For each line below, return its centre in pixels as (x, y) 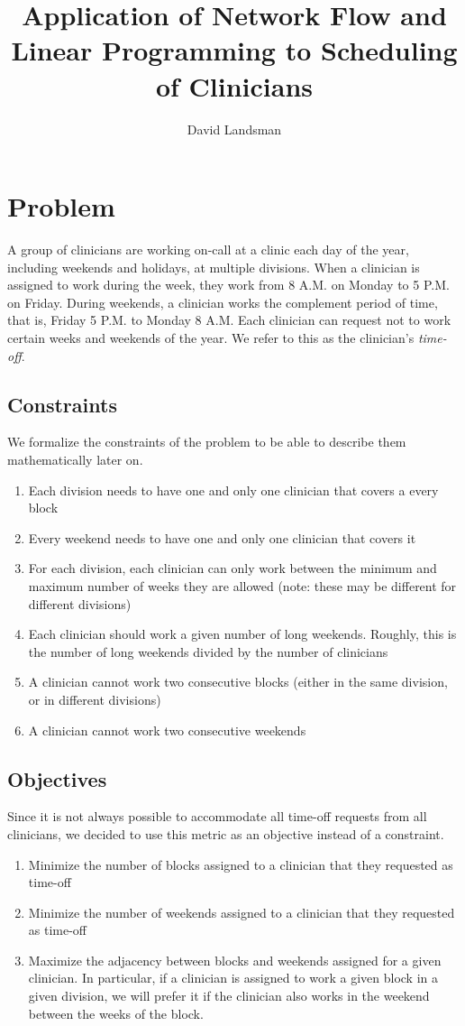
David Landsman (234, 129)
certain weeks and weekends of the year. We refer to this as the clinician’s (211, 337)
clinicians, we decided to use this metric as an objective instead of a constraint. (226, 833)
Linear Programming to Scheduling (234, 50)
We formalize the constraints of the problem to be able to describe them (207, 442)
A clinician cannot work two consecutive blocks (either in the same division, (238, 682)
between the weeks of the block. (116, 1013)
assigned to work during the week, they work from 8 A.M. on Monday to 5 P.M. (228, 285)
